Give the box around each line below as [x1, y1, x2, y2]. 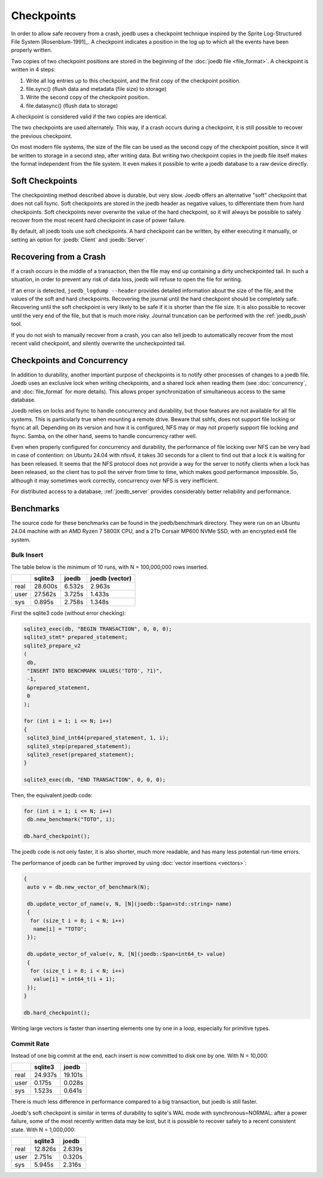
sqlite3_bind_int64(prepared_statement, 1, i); [27, 734, 169, 742]
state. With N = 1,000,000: [11, 1126, 76, 1133]
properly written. [11, 47, 53, 54]
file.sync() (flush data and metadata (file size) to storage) [26, 85, 167, 92]
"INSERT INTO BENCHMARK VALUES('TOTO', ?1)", [27, 667, 163, 675]
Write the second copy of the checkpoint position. [26, 93, 150, 101]
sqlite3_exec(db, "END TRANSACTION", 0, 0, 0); [23, 776, 166, 784]
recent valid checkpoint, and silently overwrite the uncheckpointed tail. [11, 339, 186, 347]
